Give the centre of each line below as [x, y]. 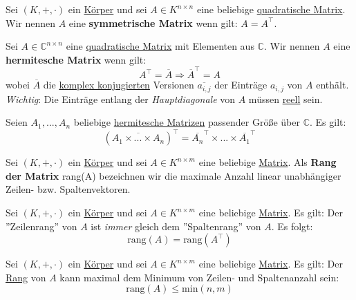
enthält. [332, 85]
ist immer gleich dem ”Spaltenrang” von [176, 226]
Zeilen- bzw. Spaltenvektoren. [68, 189]
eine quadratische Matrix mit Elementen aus [160, 46]
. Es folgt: [292, 226]
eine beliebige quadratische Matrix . [271, 9]
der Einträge [241, 85]
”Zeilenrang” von [41, 226]
